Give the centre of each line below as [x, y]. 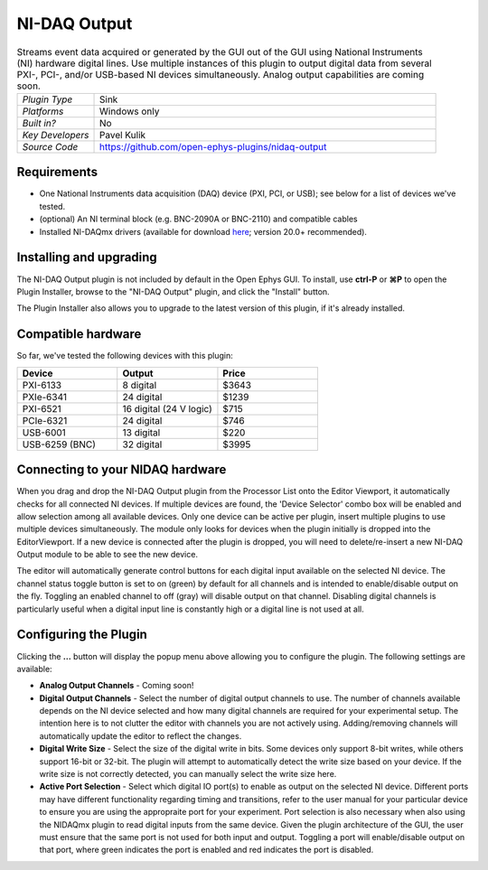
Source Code [50, 146]
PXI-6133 [42, 385]
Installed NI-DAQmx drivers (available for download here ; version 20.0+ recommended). [203, 231]
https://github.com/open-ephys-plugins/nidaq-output [213, 146]
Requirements [57, 172]
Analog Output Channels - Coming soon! [117, 686]
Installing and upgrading [87, 257]
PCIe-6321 [45, 420]
